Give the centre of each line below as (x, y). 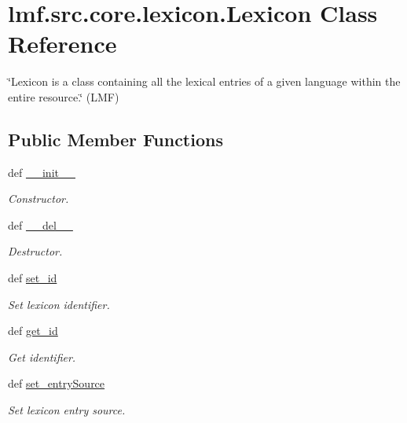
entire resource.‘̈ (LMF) (64, 96)
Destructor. (35, 251)
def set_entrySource (57, 383)
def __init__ (42, 172)
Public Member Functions (115, 139)
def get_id (33, 331)
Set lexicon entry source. (67, 410)
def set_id (33, 278)
